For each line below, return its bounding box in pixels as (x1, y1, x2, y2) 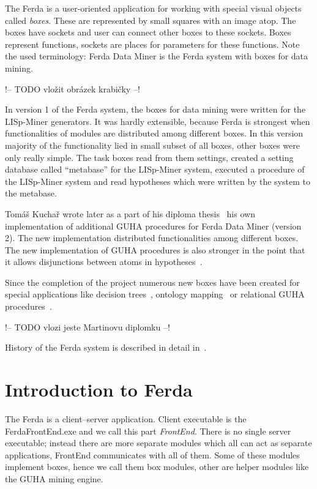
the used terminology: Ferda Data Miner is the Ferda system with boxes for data (5, 50, 308, 62)
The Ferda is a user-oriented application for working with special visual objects (5, 2, 302, 14)
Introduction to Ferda (5, 377, 193, 402)
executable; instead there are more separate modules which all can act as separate (5, 436, 312, 449)
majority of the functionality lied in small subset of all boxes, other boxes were (5, 138, 300, 151)
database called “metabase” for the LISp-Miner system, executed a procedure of (5, 163, 305, 176)
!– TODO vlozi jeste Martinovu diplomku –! (5, 320, 170, 333)
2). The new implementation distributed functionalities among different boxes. (5, 231, 299, 244)
